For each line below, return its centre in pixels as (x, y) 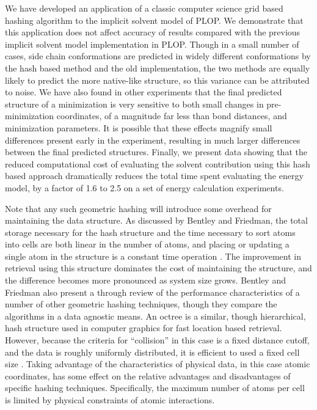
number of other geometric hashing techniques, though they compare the (141, 304)
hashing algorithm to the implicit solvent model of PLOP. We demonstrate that (154, 20)
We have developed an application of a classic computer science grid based (144, 8)
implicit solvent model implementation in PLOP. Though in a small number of (152, 44)
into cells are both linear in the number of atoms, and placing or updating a (147, 244)
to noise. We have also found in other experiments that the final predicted (144, 92)
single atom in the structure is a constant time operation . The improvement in (153, 256)
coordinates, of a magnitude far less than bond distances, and (172, 116)
